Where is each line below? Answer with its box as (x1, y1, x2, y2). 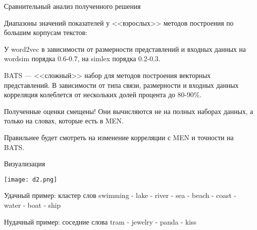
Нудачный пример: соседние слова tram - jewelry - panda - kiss (4, 216, 197, 227)
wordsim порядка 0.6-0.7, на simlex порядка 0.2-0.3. (4, 53, 160, 64)
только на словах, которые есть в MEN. (4, 115, 124, 126)
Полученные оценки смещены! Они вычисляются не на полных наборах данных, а (4, 106, 253, 116)
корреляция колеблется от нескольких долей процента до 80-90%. (4, 89, 202, 100)
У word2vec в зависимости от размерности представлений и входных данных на (4, 43, 246, 54)
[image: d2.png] (4, 176, 57, 183)
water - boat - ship (4, 199, 61, 210)
